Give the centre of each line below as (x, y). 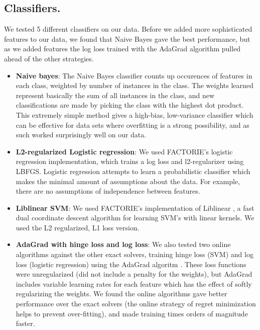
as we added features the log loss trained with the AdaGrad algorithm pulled (122, 49)
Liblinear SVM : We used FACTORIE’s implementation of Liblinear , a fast (135, 208)
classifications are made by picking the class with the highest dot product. (130, 105)
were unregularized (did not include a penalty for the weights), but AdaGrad (134, 274)
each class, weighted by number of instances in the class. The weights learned (135, 85)
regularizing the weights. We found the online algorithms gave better (121, 294)
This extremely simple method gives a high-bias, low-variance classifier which (135, 114)
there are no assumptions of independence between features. (108, 191)
